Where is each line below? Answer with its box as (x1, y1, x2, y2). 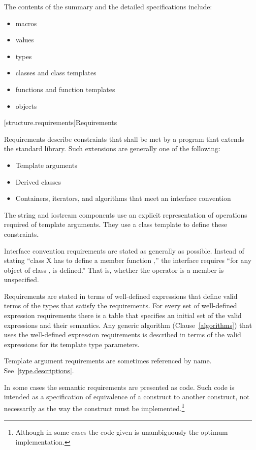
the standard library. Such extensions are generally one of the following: (4, 143, 221, 154)
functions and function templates (15, 84, 115, 94)
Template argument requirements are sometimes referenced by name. (4, 355, 212, 366)
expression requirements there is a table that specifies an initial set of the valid (4, 310, 242, 321)
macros (15, 18, 37, 28)
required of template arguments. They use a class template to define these (4, 219, 227, 229)
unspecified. (4, 274, 39, 285)
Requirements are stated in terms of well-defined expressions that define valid (4, 290, 238, 301)
